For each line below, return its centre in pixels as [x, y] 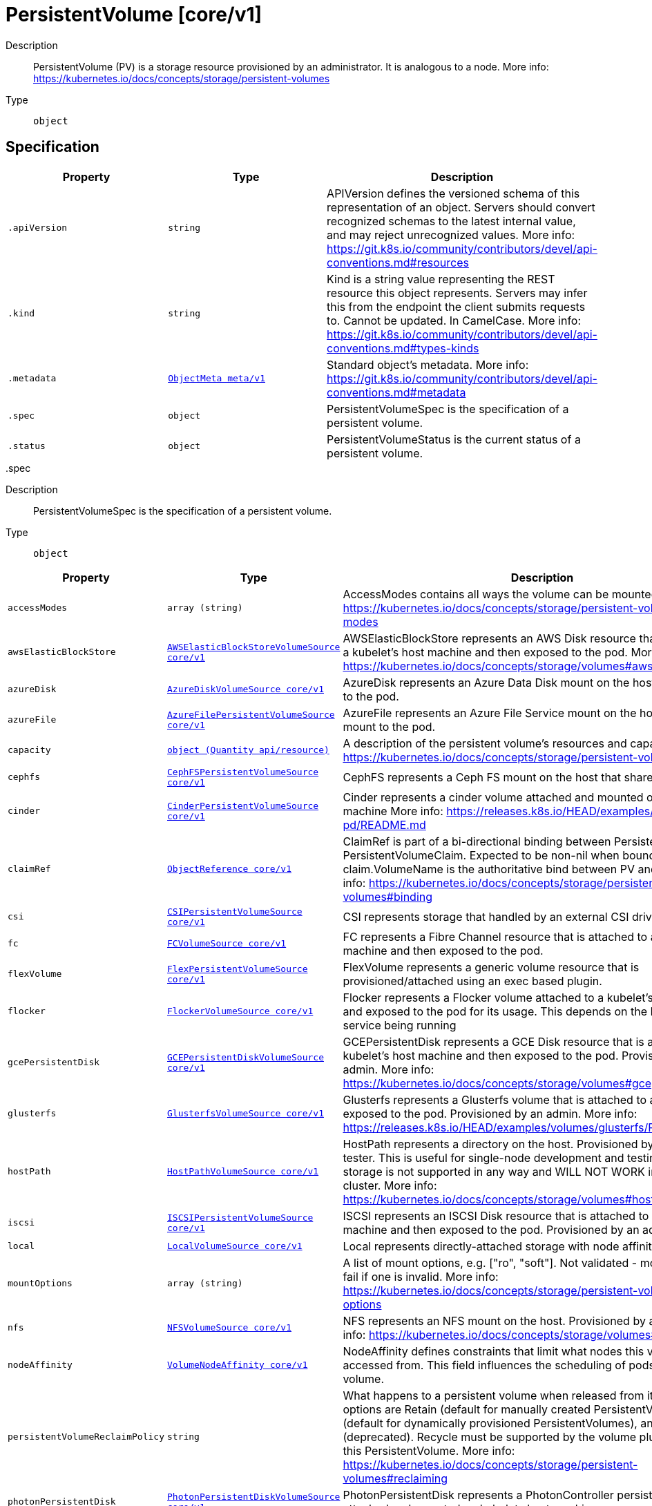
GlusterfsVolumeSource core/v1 [245, 1114]
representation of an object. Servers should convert [461, 207]
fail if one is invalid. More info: [421, 1276]
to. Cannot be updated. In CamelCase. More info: [454, 320]
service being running [400, 1025]
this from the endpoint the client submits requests [456, 306]
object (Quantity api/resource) [248, 750]
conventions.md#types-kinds [403, 348]
